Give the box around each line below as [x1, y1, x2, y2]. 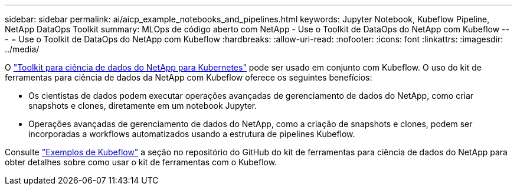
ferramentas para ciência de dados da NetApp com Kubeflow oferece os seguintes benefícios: [5, 72, 372, 82]
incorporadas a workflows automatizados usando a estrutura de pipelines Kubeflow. [28, 129, 355, 139]
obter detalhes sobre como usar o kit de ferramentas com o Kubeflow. [5, 157, 277, 167]
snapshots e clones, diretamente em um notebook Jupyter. [28, 101, 257, 111]
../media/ [5, 44, 40, 54]
